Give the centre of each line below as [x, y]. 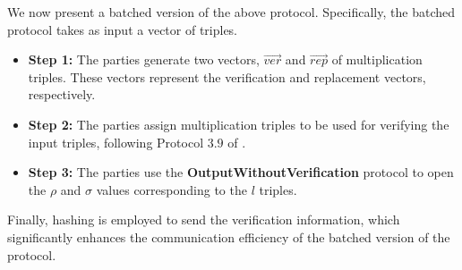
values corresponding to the [171, 189]
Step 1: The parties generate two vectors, [144, 59]
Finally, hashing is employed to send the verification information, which [204, 219]
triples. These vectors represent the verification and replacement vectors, [227, 76]
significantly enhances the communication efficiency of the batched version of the [229, 236]
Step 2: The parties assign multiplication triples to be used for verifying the [239, 124]
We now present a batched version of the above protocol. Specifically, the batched [231, 12]
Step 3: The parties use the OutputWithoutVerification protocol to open [241, 172]
